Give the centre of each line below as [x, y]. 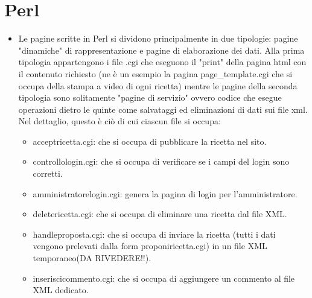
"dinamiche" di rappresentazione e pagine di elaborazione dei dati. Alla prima [161, 50]
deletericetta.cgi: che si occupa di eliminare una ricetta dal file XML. [160, 214]
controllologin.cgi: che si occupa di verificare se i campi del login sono [161, 161]
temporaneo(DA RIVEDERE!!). [92, 258]
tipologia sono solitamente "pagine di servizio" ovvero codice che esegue [150, 97]
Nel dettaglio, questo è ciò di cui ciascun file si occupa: [119, 121]
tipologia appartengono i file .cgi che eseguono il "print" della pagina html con [162, 62]
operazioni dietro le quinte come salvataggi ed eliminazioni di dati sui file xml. [163, 109]
